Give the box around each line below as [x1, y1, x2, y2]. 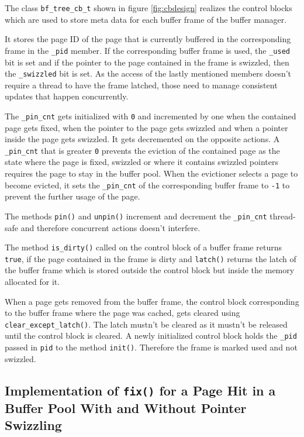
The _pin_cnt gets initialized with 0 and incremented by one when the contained [5, 109, 296, 122]
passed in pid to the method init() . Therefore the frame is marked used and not [5, 341, 298, 353]
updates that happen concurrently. [5, 90, 129, 102]
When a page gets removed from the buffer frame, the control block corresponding [5, 295, 299, 307]
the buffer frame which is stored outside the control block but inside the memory [5, 264, 295, 276]
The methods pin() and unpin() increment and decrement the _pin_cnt [5, 209, 267, 222]
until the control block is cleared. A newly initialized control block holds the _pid [5, 329, 297, 342]
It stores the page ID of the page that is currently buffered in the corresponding [5, 33, 291, 45]
